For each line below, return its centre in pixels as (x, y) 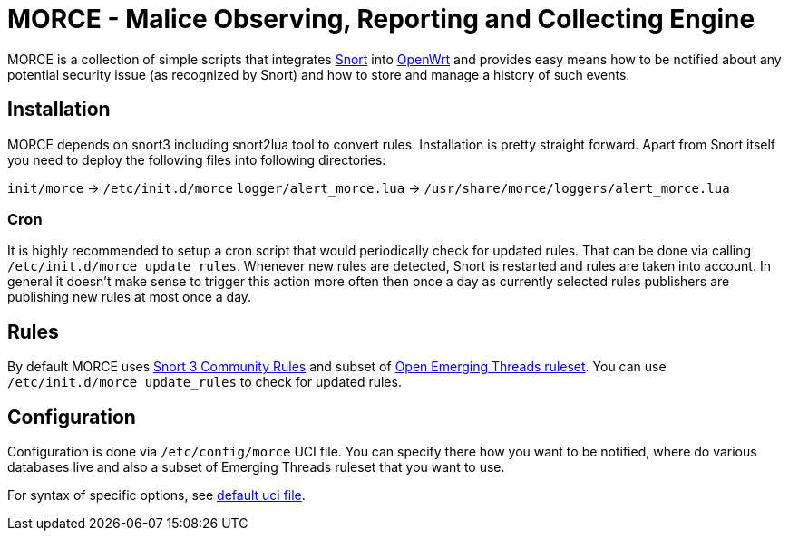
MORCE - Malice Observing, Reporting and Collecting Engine (381, 19)
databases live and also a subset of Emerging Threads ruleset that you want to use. (256, 467)
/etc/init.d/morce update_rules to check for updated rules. (205, 382)
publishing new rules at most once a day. (130, 297)
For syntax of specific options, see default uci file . (156, 495)
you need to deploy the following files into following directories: (197, 159)
